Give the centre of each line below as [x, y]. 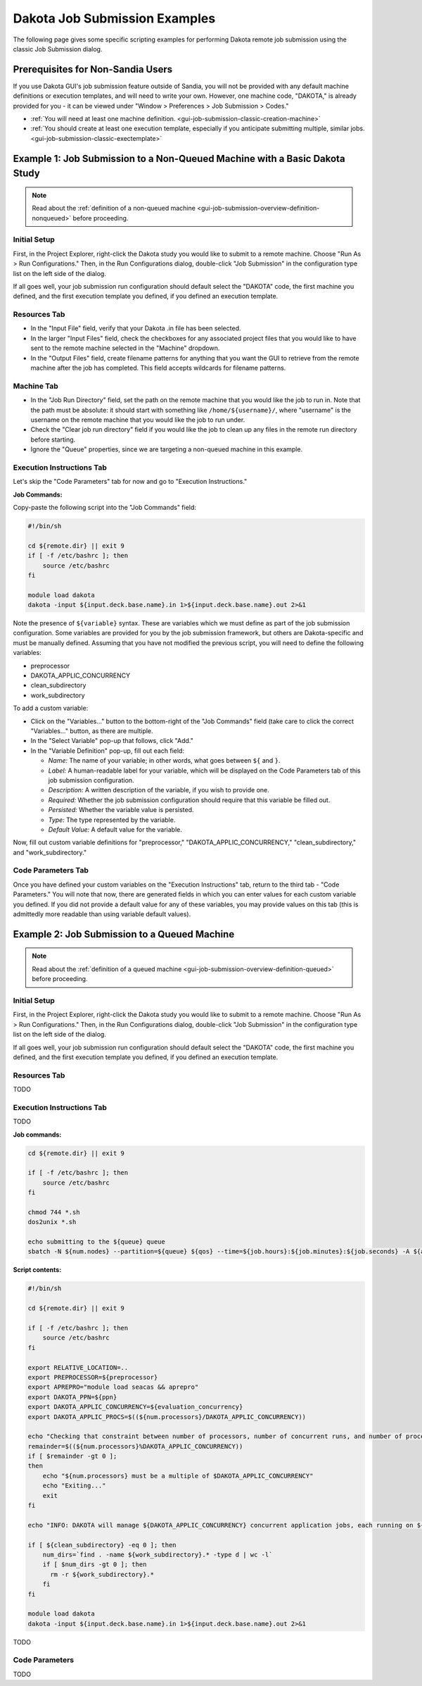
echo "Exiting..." [74, 1486]
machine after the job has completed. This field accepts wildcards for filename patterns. [158, 368]
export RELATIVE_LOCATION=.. [78, 1367]
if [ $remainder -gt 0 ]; [72, 1456]
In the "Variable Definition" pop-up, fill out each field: [107, 751]
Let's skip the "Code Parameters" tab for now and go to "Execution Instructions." [130, 482]
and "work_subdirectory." [50, 852]
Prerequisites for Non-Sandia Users [93, 69]
